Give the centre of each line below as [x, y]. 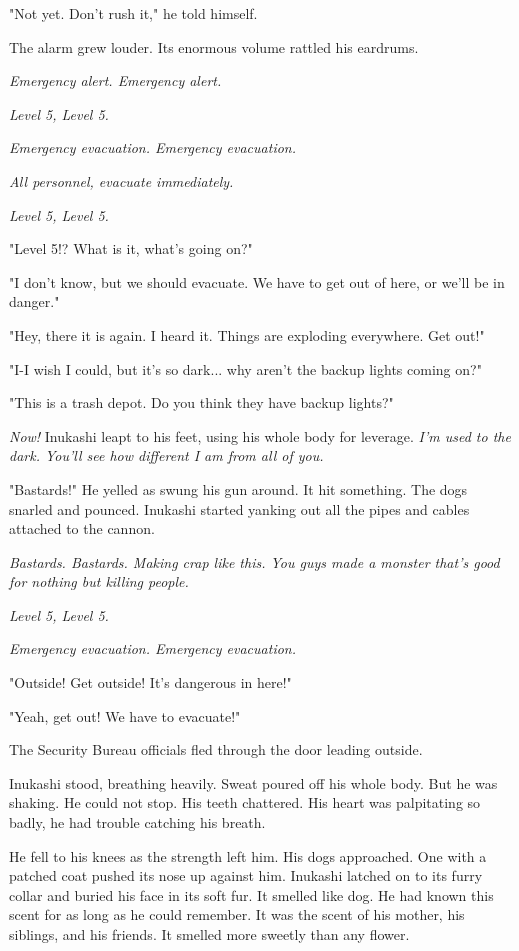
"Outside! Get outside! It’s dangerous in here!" [150, 682]
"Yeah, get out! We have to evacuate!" [125, 715]
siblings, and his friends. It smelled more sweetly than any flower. [209, 934]
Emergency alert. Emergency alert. [115, 80]
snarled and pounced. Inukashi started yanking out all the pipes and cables [239, 508]
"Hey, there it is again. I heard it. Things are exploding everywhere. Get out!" [247, 334]
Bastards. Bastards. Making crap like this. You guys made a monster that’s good [254, 561]
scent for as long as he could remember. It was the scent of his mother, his [237, 914]
